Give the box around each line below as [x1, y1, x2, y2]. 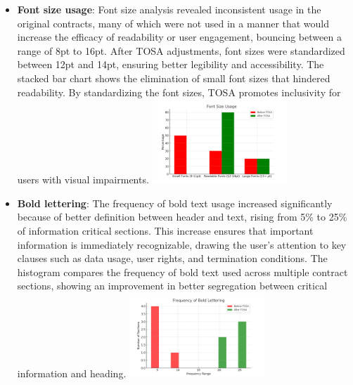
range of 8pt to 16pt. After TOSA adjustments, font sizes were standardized [17, 43, 345, 58]
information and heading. [17, 366, 127, 380]
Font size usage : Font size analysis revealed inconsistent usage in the [17, 2, 321, 16]
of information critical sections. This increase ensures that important [17, 223, 314, 237]
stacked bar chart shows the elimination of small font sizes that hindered [17, 70, 330, 85]
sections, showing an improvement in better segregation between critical [17, 278, 328, 293]
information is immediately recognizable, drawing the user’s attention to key [17, 237, 347, 252]
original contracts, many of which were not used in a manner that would [17, 15, 330, 30]
